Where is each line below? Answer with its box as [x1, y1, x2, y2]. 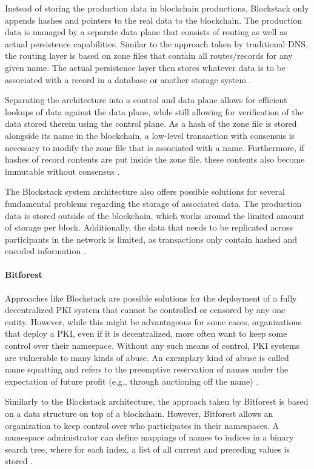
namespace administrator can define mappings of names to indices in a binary [5, 431, 294, 444]
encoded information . [5, 245, 86, 257]
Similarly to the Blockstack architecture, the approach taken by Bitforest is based [5, 395, 309, 408]
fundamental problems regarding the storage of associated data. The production [5, 197, 302, 209]
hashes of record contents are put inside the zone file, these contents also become [5, 153, 305, 166]
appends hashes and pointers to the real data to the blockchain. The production [5, 13, 302, 26]
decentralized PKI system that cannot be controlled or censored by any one [5, 303, 286, 316]
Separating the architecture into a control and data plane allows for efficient [5, 93, 287, 106]
